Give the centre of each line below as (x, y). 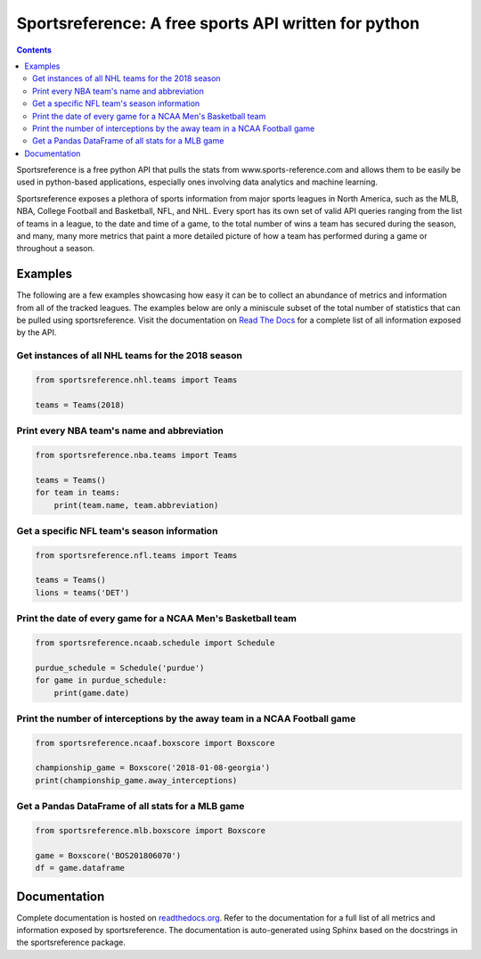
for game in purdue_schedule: (101, 680)
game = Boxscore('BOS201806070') (108, 855)
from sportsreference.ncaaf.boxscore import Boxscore (155, 743)
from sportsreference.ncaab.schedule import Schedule (155, 643)
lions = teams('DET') (82, 592)
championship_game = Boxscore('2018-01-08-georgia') (153, 768)
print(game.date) (92, 693)
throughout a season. (56, 249)
